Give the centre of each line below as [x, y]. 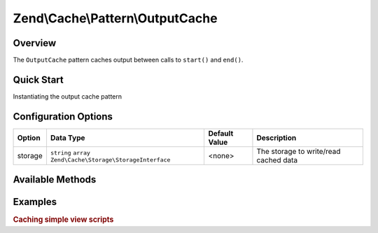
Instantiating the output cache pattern [68, 96]
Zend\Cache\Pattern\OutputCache [115, 18]
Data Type [68, 138]
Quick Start [38, 79]
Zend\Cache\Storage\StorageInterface [110, 160]
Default [221, 133]
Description [276, 138]
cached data [277, 160]
